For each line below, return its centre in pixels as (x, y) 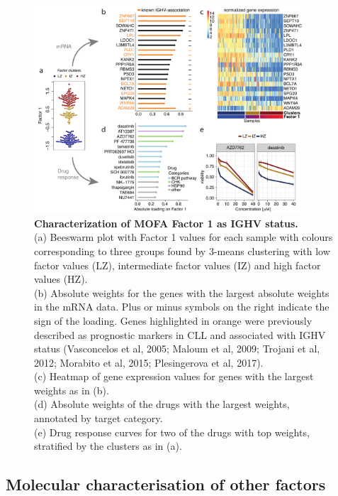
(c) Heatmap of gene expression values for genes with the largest (174, 376)
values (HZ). (61, 279)
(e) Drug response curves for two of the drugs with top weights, (172, 432)
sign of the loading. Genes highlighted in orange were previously (173, 320)
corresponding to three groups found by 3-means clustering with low (182, 250)
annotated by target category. (98, 418)
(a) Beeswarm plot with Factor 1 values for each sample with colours (184, 237)
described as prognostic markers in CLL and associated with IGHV (180, 334)
